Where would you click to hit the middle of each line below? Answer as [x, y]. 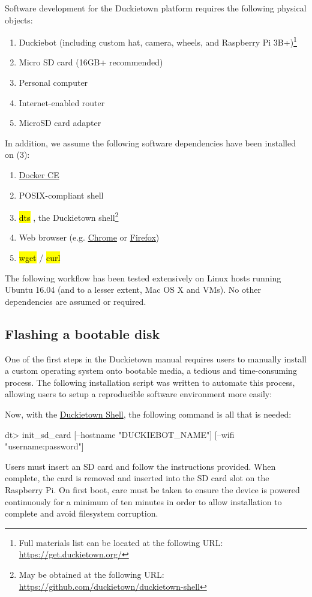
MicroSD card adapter [60, 123]
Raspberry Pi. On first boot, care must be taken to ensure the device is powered [152, 489]
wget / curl [40, 258]
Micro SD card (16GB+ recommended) [91, 62]
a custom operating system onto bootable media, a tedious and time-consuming [151, 370]
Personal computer [53, 82]
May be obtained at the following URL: [91, 574]
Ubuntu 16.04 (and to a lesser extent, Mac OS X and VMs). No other [133, 289]
